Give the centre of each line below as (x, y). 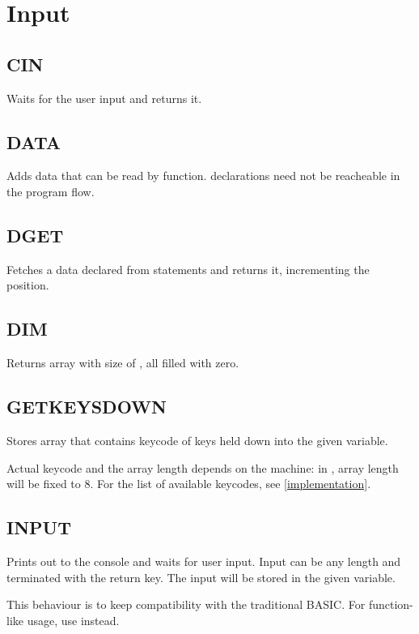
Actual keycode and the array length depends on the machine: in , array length (203, 467)
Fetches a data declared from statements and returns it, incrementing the (188, 269)
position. (28, 285)
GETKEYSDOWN (87, 407)
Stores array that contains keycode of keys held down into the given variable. (197, 440)
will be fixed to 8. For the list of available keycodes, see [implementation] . (189, 484)
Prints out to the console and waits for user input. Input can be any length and (204, 561)
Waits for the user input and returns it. (104, 98)
